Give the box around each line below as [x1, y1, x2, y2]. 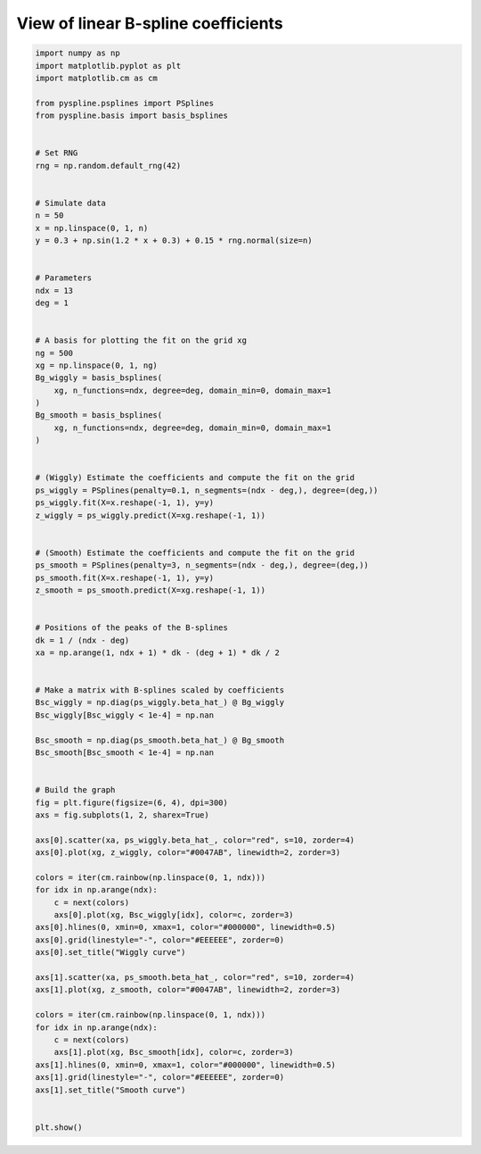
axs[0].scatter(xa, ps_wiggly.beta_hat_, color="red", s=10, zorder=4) [35, 834, 355, 845]
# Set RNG [35, 148, 78, 158]
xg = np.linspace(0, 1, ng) [35, 360, 158, 370]
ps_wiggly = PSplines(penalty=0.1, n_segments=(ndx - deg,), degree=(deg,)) [35, 485, 379, 495]
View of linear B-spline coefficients [16, 13, 284, 33]
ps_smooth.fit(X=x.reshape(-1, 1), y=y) [35, 572, 214, 583]
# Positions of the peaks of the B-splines [35, 623, 229, 633]
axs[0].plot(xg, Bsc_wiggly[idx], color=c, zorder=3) [53, 910, 294, 920]
